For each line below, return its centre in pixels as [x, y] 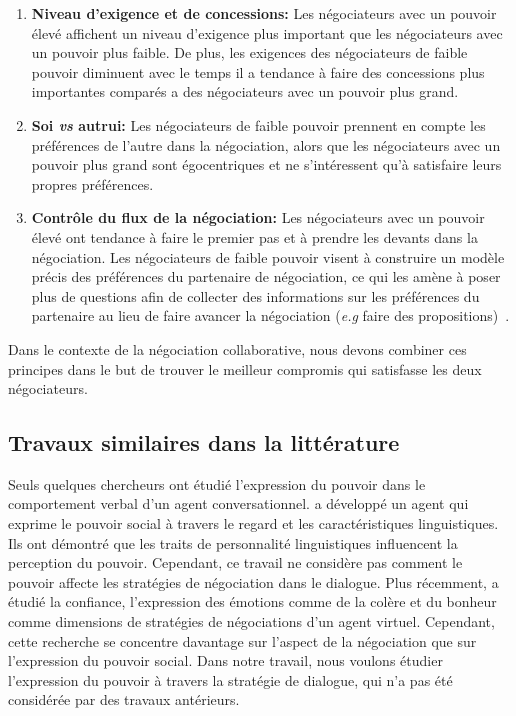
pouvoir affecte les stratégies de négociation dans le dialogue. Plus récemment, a [253, 581]
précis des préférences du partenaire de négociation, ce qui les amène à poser [266, 276]
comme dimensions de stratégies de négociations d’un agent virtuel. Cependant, [251, 621]
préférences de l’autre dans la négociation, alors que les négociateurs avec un [266, 144]
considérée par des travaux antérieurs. [124, 699]
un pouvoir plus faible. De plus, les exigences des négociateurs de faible [249, 52]
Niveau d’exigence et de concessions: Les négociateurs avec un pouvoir [264, 13]
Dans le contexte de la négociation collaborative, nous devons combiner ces [237, 348]
